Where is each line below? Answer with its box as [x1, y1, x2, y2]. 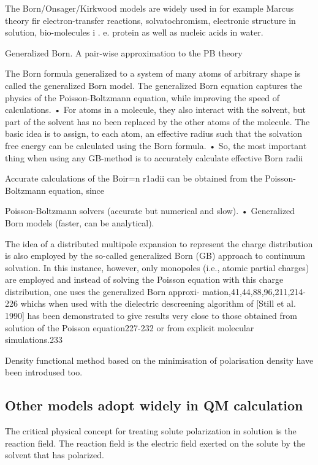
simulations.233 [5, 333, 62, 346]
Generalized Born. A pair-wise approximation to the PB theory [5, 46, 243, 59]
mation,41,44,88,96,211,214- [202, 285, 306, 298]
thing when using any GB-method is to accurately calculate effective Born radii [5, 151, 303, 164]
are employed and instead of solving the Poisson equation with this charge [5, 273, 284, 286]
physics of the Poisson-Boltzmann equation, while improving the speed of [5, 91, 280, 104]
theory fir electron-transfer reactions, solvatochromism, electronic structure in [5, 13, 296, 26]
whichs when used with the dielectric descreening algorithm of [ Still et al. [20, 297, 296, 310]
